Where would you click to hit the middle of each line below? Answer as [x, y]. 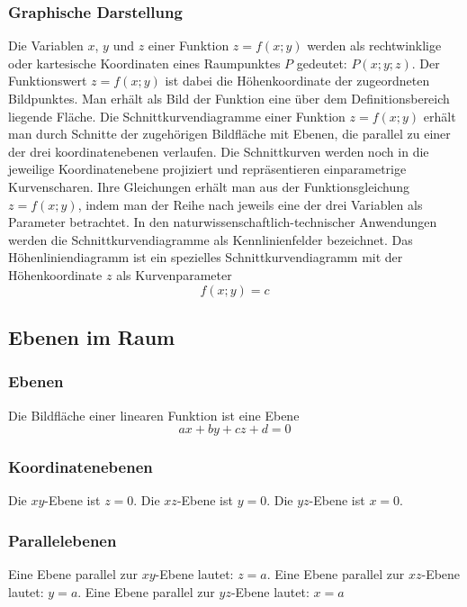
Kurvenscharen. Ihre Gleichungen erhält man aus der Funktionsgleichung [209, 186]
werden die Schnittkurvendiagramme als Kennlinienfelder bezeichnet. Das [211, 239]
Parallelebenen [63, 540]
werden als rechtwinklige [374, 45]
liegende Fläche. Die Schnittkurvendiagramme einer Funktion [177, 116]
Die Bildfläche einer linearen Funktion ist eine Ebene [154, 415]
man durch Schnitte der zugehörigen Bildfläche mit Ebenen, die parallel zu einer [229, 134]
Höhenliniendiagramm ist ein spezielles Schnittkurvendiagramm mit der [206, 257]
